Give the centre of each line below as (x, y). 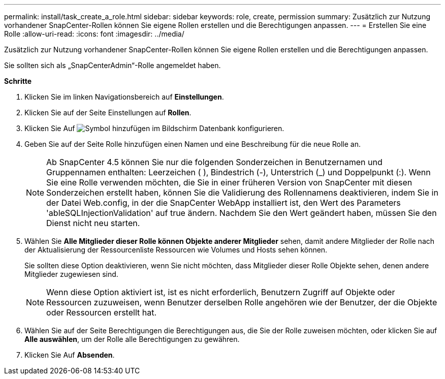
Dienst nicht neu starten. (93, 223)
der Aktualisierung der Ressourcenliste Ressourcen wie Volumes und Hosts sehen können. (176, 250)
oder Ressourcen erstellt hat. (102, 312)
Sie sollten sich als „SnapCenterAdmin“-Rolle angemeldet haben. (113, 65)
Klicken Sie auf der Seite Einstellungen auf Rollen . (108, 113)
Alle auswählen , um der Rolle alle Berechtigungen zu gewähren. (132, 339)
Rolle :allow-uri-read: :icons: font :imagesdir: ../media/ (94, 34)
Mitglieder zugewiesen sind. (71, 274)
